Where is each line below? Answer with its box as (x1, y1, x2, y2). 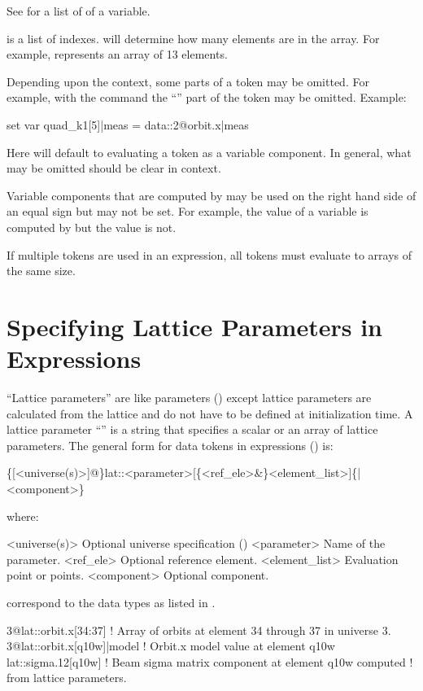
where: (7, 507, 39, 524)
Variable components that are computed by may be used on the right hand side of (7, 186, 416, 203)
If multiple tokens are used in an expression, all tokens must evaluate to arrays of (7, 246, 412, 263)
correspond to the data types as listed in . (7, 593, 216, 610)
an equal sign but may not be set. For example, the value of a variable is (7, 203, 368, 220)
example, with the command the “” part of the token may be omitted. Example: (7, 89, 407, 106)
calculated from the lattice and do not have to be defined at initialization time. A (7, 405, 413, 422)
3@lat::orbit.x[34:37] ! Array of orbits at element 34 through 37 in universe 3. (7, 621, 391, 638)
